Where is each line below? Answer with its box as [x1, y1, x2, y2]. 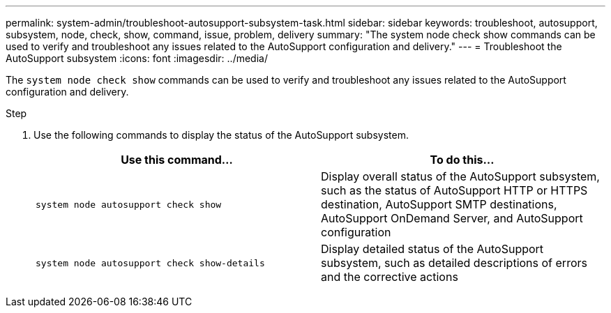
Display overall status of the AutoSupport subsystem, [321, 169, 600, 183]
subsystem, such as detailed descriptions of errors [321, 256, 587, 270]
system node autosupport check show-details [36, 257, 265, 268]
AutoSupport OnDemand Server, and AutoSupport [321, 211, 583, 225]
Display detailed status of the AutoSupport [321, 242, 544, 256]
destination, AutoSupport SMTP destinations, [321, 197, 557, 211]
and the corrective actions [321, 270, 458, 284]
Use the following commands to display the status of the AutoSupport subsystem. [33, 129, 409, 141]
